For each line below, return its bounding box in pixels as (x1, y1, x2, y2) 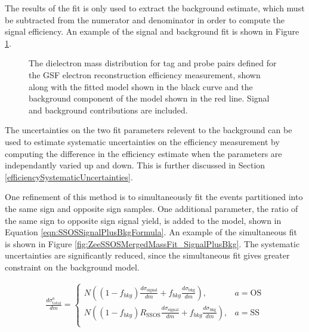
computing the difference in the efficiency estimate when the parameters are (5, 147, 282, 159)
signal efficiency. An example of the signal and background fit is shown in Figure (5, 25, 299, 38)
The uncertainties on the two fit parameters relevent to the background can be (5, 124, 292, 136)
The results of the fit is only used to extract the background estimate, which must (5, 2, 305, 14)
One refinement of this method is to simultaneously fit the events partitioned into (5, 190, 303, 203)
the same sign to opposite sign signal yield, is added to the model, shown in (5, 214, 282, 226)
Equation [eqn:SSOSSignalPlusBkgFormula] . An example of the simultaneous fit (5, 226, 297, 238)
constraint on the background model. (5, 260, 140, 273)
